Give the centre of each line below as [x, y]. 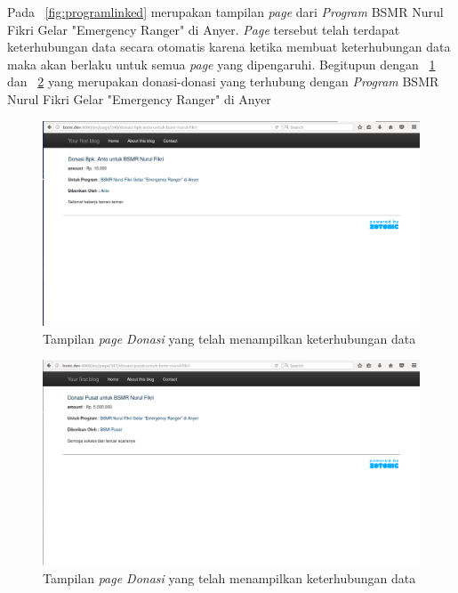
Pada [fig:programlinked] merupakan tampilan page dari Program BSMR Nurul [225, 12]
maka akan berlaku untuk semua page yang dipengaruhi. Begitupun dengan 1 [221, 64]
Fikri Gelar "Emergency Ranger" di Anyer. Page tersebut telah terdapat [204, 29]
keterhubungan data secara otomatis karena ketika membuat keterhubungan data [229, 47]
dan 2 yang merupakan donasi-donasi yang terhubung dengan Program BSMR [223, 81]
